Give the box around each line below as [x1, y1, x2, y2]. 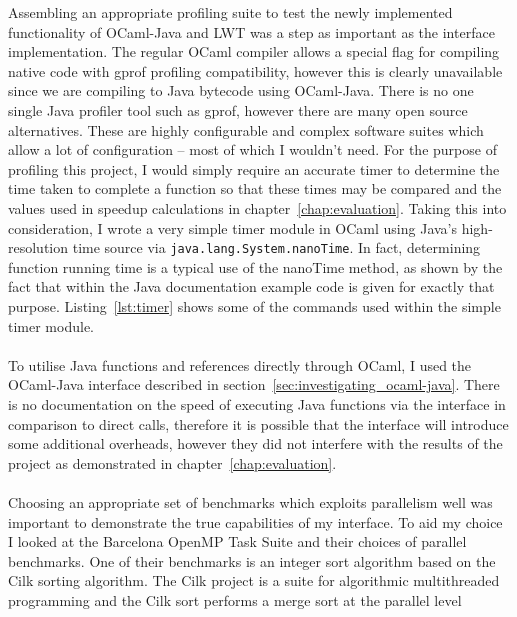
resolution [8, 237, 69, 258]
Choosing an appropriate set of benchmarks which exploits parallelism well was [8, 491, 493, 512]
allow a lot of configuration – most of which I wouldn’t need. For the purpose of [8, 139, 497, 160]
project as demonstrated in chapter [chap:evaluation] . [8, 452, 337, 473]
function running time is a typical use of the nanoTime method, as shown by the [8, 256, 503, 277]
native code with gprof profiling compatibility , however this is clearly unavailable [8, 60, 503, 81]
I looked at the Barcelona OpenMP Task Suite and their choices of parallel [8, 531, 467, 552]
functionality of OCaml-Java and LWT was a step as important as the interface [8, 21, 495, 42]
